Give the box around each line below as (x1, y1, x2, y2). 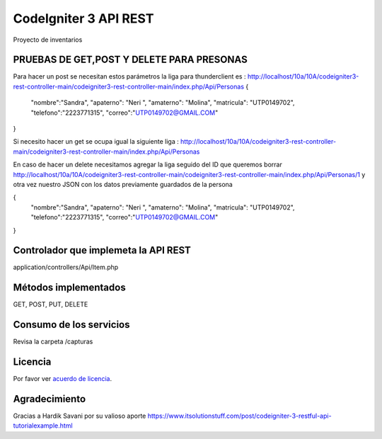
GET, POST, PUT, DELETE (13, 300, 88, 309)
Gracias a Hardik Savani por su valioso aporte (13, 411, 146, 421)
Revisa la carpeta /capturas (13, 337, 93, 346)
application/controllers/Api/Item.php (13, 263, 119, 272)
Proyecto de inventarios (13, 35, 83, 44)
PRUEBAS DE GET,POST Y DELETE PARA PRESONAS (13, 54, 248, 66)
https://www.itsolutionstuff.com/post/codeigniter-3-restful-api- (147, 411, 332, 421)
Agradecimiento (13, 393, 86, 405)
